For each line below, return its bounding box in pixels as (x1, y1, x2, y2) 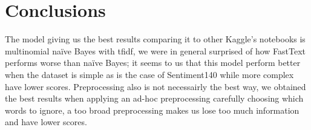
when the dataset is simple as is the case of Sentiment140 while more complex (5, 68, 294, 80)
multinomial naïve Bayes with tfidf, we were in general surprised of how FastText (5, 44, 306, 57)
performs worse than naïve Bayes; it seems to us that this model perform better (5, 56, 301, 69)
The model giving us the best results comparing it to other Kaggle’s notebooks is (5, 33, 306, 45)
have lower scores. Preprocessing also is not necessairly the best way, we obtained (5, 80, 306, 93)
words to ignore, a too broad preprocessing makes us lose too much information (5, 103, 300, 116)
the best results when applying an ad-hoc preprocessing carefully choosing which (5, 92, 304, 105)
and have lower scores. (5, 115, 87, 128)
